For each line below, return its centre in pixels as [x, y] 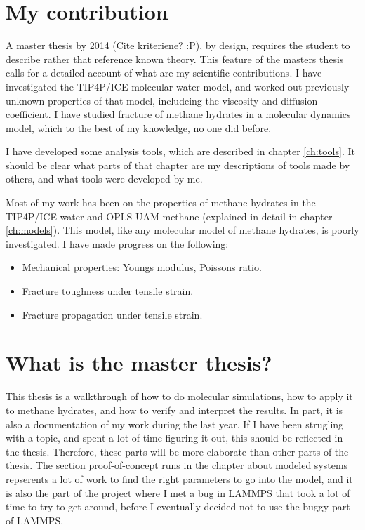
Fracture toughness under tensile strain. [108, 291]
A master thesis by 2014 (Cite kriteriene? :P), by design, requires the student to [178, 45]
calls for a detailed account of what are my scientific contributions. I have [164, 73]
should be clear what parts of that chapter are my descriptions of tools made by [178, 165]
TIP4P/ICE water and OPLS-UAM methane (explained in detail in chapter [169, 216]
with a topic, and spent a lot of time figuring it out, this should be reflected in [174, 438]
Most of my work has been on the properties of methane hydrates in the [161, 203]
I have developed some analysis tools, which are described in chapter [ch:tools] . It [180, 151]
